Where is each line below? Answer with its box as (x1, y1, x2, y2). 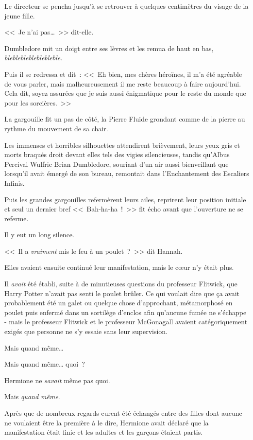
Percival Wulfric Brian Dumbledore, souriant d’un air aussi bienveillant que (4, 158, 229, 169)
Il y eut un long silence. (4, 229, 74, 240)
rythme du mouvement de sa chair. (4, 123, 108, 133)
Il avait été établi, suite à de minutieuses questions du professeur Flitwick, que (4, 279, 237, 289)
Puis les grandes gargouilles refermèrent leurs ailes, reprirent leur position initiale (4, 194, 246, 204)
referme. (4, 213, 29, 223)
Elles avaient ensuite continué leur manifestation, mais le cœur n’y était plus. (4, 262, 234, 272)
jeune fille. (4, 10, 35, 20)
